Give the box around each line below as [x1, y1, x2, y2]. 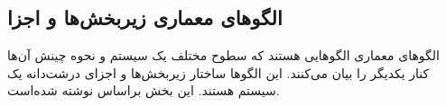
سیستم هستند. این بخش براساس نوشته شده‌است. [7, 81, 280, 100]
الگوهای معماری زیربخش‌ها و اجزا [7, 4, 283, 31]
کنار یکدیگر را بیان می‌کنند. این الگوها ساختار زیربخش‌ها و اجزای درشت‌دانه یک [7, 63, 430, 82]
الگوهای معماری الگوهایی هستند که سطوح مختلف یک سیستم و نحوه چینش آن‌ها [7, 46, 440, 65]
